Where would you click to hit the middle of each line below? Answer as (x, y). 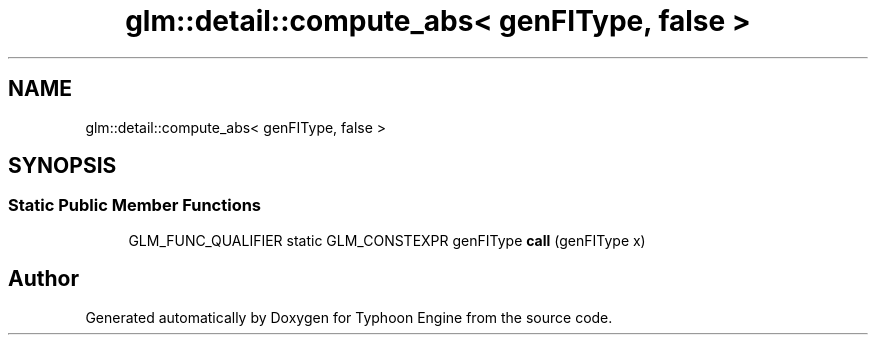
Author (43, 279)
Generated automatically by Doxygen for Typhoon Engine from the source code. (349, 317)
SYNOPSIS (62, 166)
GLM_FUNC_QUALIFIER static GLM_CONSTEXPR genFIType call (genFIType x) (387, 240)
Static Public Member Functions (135, 205)
